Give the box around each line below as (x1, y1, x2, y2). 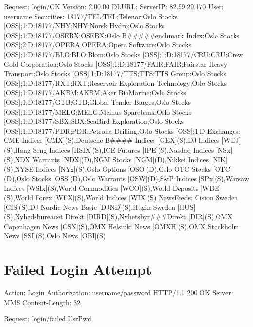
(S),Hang (4, 144, 31, 154)
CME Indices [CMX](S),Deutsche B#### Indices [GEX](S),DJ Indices (4, 135, 219, 145)
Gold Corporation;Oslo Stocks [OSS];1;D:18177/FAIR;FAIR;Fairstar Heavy (4, 58, 228, 69)
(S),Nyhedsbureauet (4, 212, 63, 222)
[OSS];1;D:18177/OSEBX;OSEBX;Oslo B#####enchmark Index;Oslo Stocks (4, 30, 240, 40)
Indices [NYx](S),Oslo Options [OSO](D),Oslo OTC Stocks (36, 164, 211, 174)
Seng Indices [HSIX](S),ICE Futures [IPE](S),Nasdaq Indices (33, 144, 214, 154)
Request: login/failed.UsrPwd (4, 313, 91, 324)
